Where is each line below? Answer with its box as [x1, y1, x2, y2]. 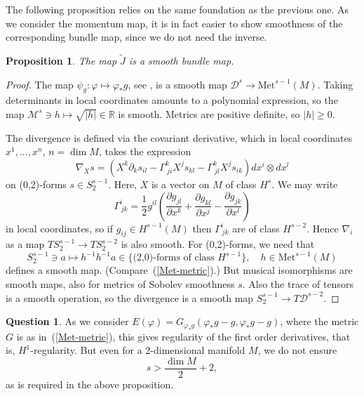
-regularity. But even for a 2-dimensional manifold [30, 343, 245, 357]
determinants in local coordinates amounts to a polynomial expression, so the [6, 93, 338, 107]
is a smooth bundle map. [128, 53, 234, 67]
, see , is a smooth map [128, 77, 227, 91]
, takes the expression [98, 144, 191, 159]
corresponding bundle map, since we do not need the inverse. [6, 29, 267, 44]
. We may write [271, 176, 338, 191]
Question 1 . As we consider [6, 314, 129, 329]
